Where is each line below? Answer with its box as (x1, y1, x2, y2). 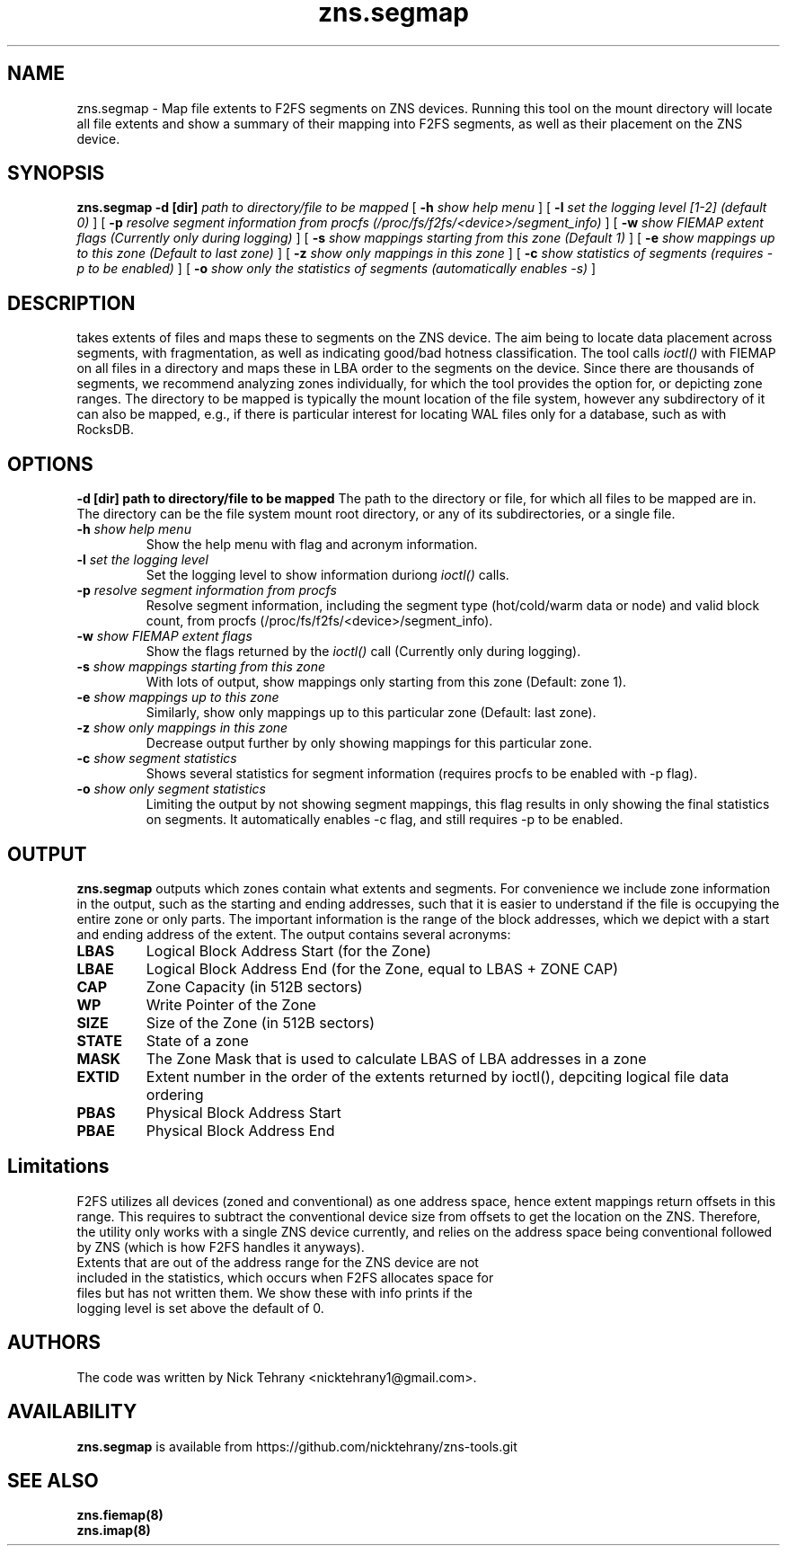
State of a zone (146, 1031, 249, 1050)
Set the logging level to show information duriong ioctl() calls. (146, 567, 509, 583)
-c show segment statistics (76, 750, 237, 767)
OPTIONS (7, 452, 93, 475)
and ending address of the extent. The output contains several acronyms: (76, 926, 511, 942)
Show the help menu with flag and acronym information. (146, 537, 478, 553)
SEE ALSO (7, 1469, 99, 1492)
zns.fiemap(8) (76, 1507, 164, 1523)
